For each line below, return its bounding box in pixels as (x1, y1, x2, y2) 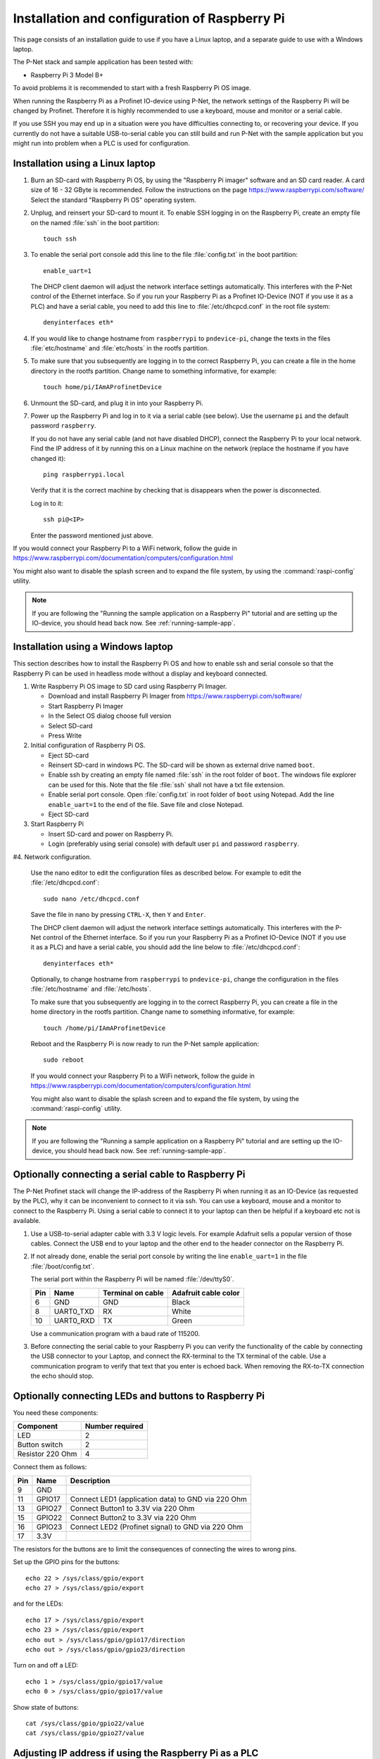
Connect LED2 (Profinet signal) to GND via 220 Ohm (70, 1522, 243, 1532)
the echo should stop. (30, 1372, 94, 1380)
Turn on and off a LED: (13, 1661, 79, 1670)
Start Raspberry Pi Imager (48, 701, 123, 710)
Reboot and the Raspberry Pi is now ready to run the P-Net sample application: (30, 1040, 260, 1048)
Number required (84, 1421, 144, 1431)
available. (13, 1217, 42, 1225)
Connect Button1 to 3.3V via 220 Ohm (70, 1503, 195, 1513)
